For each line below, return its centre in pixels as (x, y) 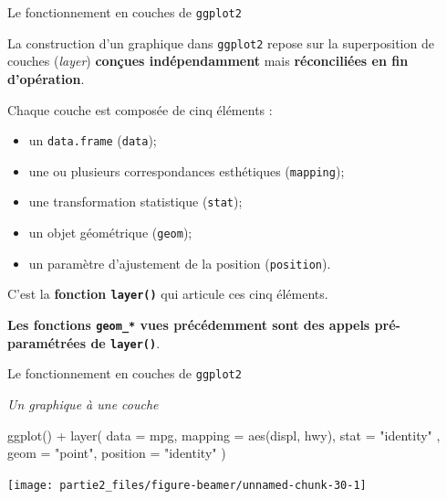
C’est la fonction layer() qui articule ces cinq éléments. (168, 294)
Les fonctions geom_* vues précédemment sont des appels (189, 325)
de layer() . (125, 342)
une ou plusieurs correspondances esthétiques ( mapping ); (187, 170)
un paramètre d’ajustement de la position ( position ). (180, 263)
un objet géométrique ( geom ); (110, 233)
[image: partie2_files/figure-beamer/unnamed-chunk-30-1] (187, 485)
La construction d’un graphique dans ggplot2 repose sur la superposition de (221, 42)
